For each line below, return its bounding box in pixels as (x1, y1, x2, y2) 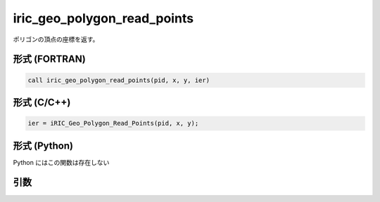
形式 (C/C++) (13, 96, 71, 108)
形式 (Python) (13, 140, 74, 151)
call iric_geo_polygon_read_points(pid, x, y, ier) (27, 76, 210, 84)
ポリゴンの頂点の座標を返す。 (13, 35, 99, 43)
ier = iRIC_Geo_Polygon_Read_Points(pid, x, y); (27, 119, 199, 128)
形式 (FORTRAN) (13, 53, 86, 65)
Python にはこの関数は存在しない (13, 158, 110, 166)
